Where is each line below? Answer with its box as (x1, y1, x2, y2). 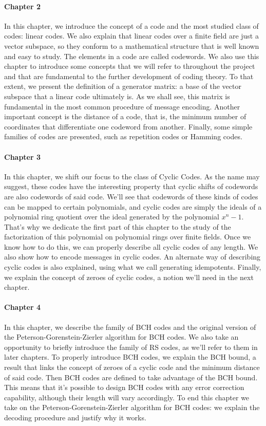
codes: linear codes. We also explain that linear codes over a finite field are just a (4, 30, 259, 41)
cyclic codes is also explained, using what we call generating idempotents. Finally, (4, 262, 261, 272)
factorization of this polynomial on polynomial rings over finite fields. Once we (4, 231, 251, 242)
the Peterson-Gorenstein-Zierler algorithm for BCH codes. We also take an (4, 331, 239, 342)
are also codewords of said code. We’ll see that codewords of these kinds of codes (4, 191, 258, 201)
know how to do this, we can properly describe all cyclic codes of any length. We (4, 241, 258, 252)
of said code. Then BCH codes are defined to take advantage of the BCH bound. (4, 372, 258, 382)
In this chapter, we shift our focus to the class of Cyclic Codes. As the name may (4, 171, 260, 181)
